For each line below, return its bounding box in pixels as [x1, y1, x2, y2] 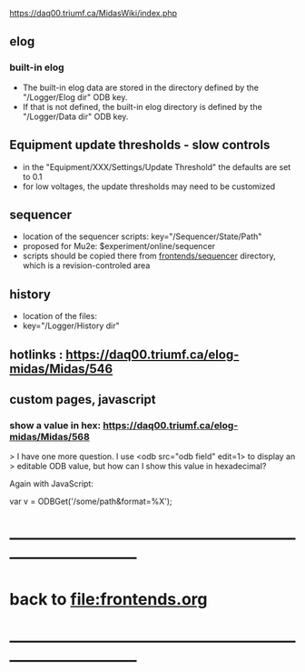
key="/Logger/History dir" [22, 320, 120, 331]
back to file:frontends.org [9, 588, 208, 609]
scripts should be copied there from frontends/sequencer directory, [22, 250, 277, 262]
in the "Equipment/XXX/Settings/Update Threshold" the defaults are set [22, 161, 291, 172]
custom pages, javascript [9, 391, 156, 407]
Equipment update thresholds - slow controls [9, 137, 271, 153]
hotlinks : [9, 346, 64, 362]
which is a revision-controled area [22, 260, 151, 271]
